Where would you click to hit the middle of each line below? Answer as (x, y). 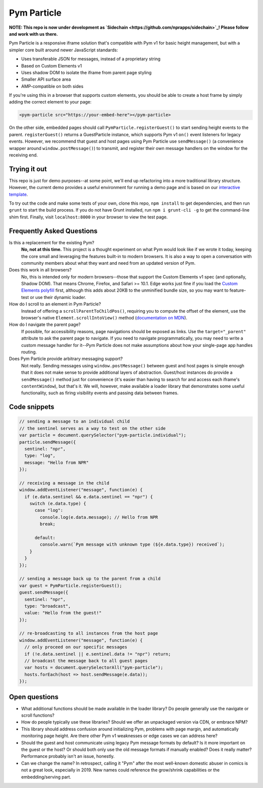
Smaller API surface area (46, 79)
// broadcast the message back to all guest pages (86, 661)
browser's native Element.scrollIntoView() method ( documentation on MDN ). (104, 318)
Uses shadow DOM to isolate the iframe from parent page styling (86, 72)
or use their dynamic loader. (58, 297)
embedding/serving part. (46, 777)
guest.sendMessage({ (44, 593)
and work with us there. (33, 34)
